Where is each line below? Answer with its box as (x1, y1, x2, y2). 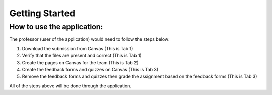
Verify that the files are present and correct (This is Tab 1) (22, 53, 142, 59)
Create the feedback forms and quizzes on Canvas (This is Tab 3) (22, 66, 159, 72)
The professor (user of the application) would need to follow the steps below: (9, 36, 170, 42)
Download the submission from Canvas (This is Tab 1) (22, 45, 133, 51)
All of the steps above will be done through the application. (9, 83, 132, 89)
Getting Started (9, 8, 76, 19)
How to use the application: (9, 22, 103, 31)
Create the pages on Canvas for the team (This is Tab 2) (22, 59, 139, 65)
